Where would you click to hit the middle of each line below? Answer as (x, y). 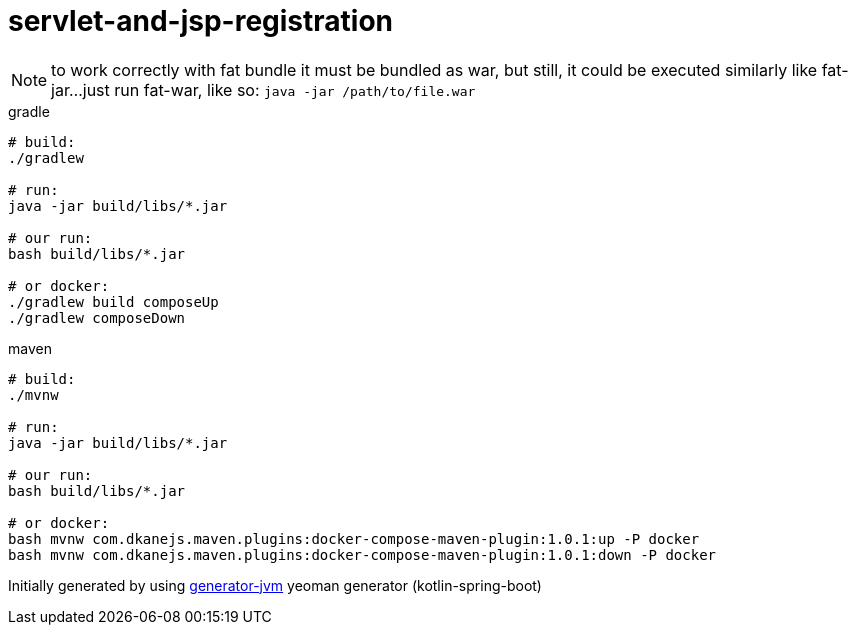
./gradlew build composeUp (113, 301)
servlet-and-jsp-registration (200, 21)
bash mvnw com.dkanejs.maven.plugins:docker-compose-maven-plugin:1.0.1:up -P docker (354, 538)
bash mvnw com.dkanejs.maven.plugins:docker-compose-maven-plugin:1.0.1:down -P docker (362, 554)
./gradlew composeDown (97, 317)
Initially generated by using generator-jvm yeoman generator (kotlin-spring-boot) (275, 585)
